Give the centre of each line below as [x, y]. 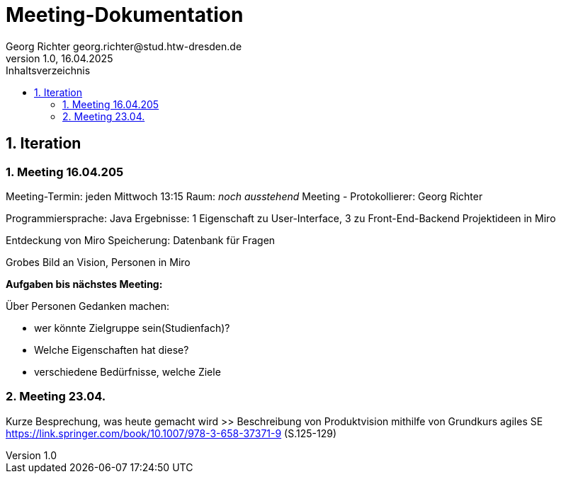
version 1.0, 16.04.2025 [59, 58]
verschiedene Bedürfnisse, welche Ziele [127, 371]
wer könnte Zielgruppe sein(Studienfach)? [132, 328]
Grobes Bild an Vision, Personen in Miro [98, 262]
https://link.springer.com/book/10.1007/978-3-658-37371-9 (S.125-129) [171, 433]
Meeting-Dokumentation [125, 15]
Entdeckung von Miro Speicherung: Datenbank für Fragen [141, 240]
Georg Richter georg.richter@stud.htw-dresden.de [124, 46]
